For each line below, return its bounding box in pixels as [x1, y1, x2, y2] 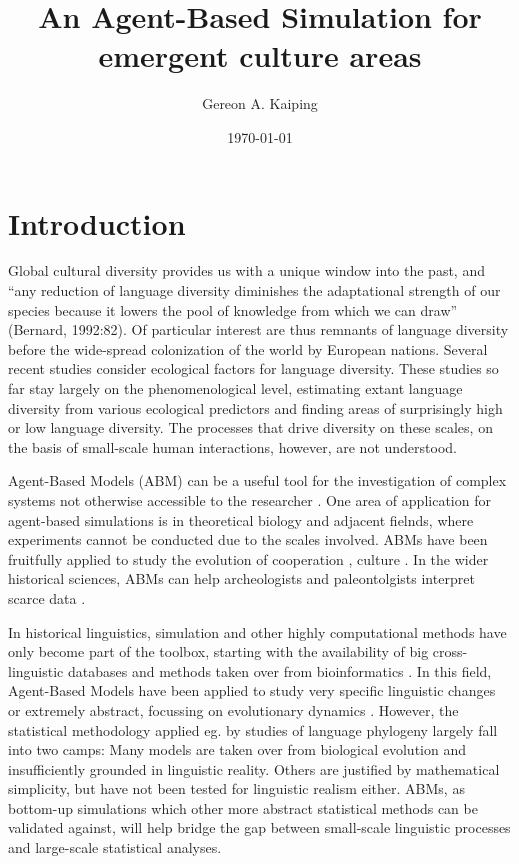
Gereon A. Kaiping [202, 93, 318, 114]
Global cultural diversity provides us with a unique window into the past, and [8, 260, 485, 281]
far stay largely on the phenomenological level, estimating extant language [8, 378, 463, 398]
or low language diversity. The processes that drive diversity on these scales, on [8, 417, 493, 438]
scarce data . [8, 587, 86, 608]
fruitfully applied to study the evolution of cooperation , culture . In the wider [8, 548, 489, 569]
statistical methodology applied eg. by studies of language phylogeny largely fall [8, 719, 498, 740]
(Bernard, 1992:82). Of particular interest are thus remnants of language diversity [8, 319, 509, 340]
